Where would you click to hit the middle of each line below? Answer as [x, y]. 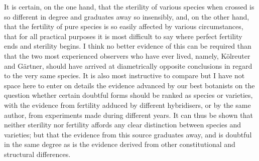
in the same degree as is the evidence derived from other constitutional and [120, 144]
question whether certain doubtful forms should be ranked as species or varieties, [128, 95]
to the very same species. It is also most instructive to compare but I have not [124, 75]
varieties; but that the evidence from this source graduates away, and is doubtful [128, 134]
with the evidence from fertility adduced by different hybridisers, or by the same [127, 105]
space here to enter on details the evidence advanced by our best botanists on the [129, 85]
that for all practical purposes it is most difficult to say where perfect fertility [123, 36]
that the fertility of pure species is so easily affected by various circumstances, [124, 26]
